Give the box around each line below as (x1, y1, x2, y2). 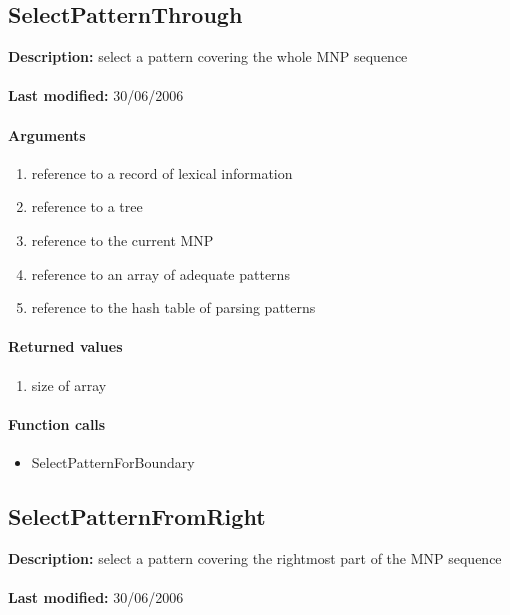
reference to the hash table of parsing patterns (31, 297, 316, 318)
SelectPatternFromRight (8, 500, 266, 531)
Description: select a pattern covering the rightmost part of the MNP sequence (8, 547, 502, 568)
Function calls (8, 413, 106, 434)
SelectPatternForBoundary (31, 451, 195, 472)
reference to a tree (31, 196, 143, 217)
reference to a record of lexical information (31, 162, 293, 183)
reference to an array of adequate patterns (31, 263, 290, 284)
